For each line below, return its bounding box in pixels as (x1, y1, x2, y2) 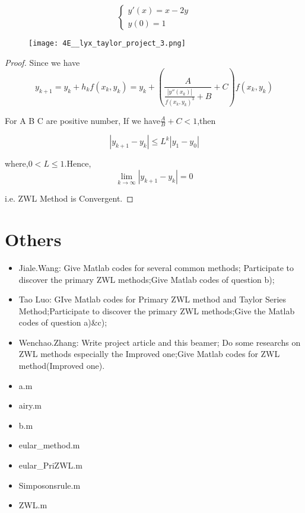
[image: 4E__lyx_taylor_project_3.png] (28, 39, 186, 47)
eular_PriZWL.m (18, 459, 82, 471)
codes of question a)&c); (18, 316, 107, 329)
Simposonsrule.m (18, 479, 81, 491)
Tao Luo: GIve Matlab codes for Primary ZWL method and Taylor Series (18, 293, 287, 305)
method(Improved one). (18, 359, 105, 372)
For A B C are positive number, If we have (5, 114, 160, 126)
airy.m (18, 399, 42, 412)
